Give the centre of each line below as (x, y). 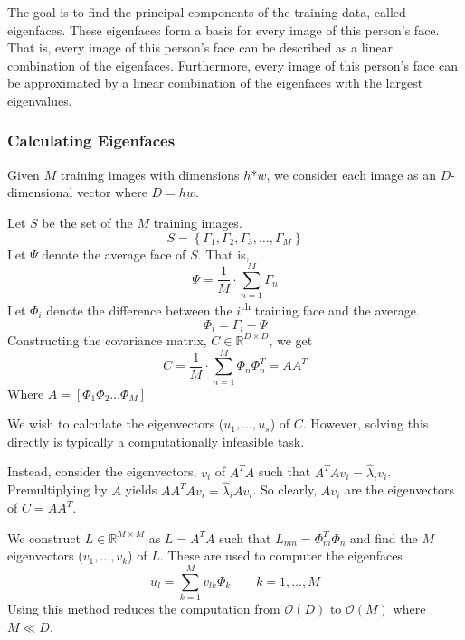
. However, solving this (365, 424)
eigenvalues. (40, 100)
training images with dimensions (150, 174)
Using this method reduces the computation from (144, 609)
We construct (44, 537)
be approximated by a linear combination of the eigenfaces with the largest (215, 83)
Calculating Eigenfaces (91, 141)
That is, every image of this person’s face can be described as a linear (200, 47)
